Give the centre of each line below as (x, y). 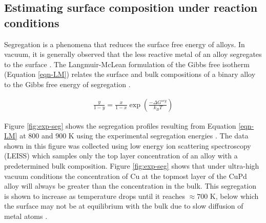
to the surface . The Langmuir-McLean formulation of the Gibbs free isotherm (127, 64)
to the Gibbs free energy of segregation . (67, 84)
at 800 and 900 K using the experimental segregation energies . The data (134, 136)
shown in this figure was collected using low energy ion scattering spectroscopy (128, 145)
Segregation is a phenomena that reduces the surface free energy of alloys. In (125, 44)
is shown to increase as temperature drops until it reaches (95, 196)
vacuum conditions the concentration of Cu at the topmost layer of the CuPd (126, 176)
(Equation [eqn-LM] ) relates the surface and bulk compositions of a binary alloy (130, 74)
